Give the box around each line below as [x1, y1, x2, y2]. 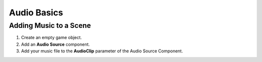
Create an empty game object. [21, 35, 82, 40]
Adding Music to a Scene [9, 21, 91, 30]
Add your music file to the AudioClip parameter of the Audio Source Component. [21, 48, 183, 54]
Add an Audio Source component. [21, 41, 90, 47]
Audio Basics [9, 7, 63, 18]
